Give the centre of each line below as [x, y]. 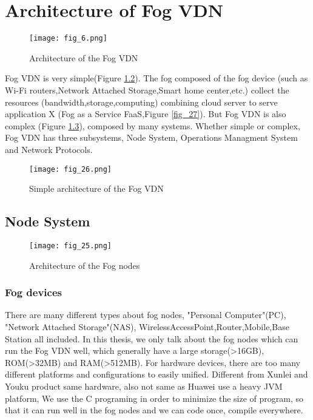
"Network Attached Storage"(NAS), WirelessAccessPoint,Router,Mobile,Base [147, 327]
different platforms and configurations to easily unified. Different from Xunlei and [156, 374]
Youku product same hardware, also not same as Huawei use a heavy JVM [144, 386]
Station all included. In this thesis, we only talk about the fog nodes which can [152, 338]
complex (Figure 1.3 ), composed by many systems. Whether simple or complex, [153, 125]
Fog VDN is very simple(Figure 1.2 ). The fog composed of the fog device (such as [156, 78]
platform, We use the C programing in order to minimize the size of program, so [154, 398]
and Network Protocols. [49, 149]
